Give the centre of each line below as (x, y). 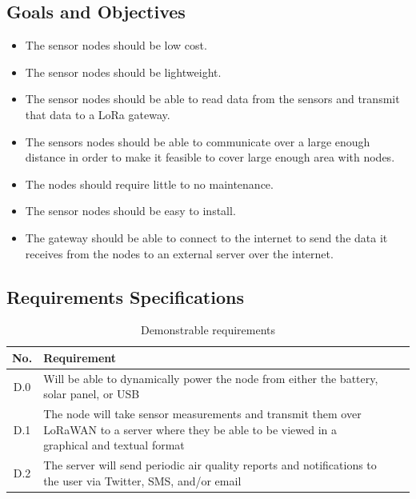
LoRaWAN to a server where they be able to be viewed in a (190, 429)
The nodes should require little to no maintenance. (149, 184)
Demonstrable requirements (208, 330)
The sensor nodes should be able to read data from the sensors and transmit (212, 99)
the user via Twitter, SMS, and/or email (142, 480)
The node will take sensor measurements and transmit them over (202, 414)
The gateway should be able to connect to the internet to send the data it (206, 237)
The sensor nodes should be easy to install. (130, 211)
